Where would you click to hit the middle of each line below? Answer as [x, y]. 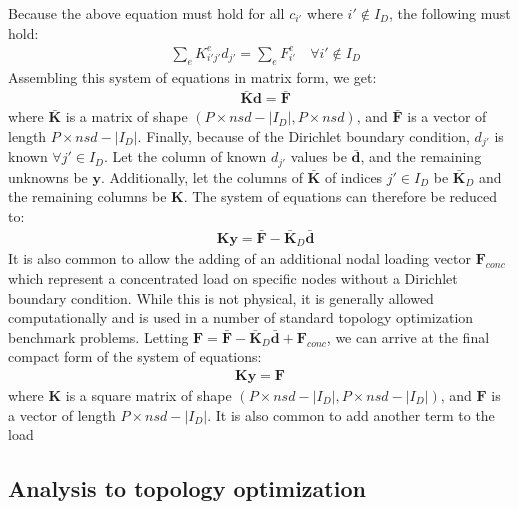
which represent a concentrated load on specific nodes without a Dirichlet [233, 277]
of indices [353, 176]
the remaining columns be [87, 196]
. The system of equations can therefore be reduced [340, 196]
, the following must [449, 13]
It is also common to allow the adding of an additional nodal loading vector [239, 258]
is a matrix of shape [126, 116]
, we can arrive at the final [408, 336]
